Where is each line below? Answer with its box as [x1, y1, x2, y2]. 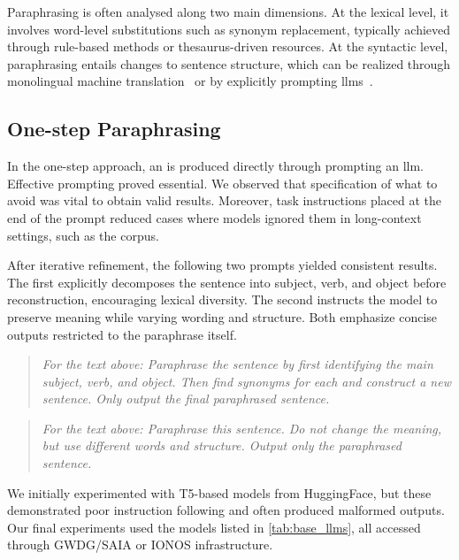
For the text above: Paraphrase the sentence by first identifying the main [42, 355, 433, 373]
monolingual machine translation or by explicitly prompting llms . [7, 72, 373, 90]
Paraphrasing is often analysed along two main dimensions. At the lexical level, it [7, 3, 449, 20]
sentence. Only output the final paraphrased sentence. [42, 389, 330, 408]
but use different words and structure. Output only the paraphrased [42, 436, 402, 455]
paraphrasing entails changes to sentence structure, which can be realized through [7, 54, 451, 73]
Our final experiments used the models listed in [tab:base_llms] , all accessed [7, 518, 421, 536]
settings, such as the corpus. [7, 226, 159, 244]
